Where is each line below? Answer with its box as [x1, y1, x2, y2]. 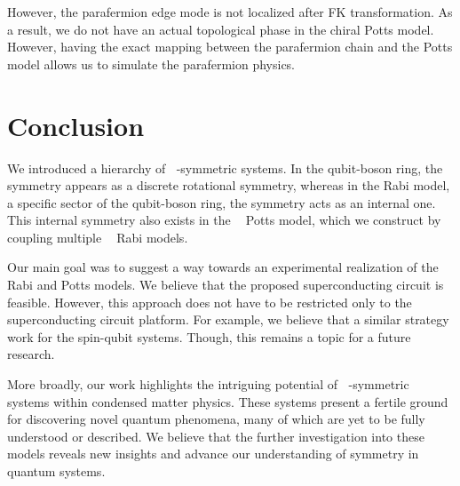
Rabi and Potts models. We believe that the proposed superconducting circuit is [7, 275, 444, 294]
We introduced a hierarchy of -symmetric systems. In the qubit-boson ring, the [7, 158, 443, 177]
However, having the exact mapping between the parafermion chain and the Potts [7, 37, 453, 56]
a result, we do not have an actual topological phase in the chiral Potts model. [7, 20, 434, 38]
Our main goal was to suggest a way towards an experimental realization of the [7, 258, 439, 276]
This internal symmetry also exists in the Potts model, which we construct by [7, 211, 441, 229]
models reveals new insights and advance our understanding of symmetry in [7, 444, 419, 463]
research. [7, 345, 55, 363]
